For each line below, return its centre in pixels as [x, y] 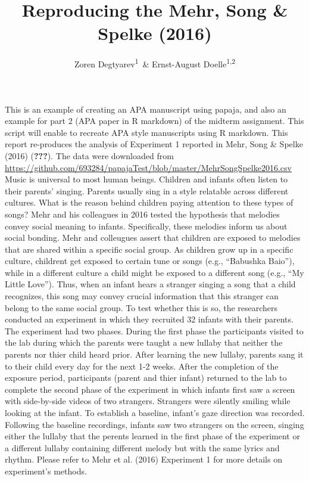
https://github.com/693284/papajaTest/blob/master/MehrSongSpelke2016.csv [148, 167]
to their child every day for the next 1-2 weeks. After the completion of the [142, 366]
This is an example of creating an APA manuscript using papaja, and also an [146, 109]
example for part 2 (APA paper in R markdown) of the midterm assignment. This [154, 121]
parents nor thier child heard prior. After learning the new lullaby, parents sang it [154, 354]
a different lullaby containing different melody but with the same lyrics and [142, 447]
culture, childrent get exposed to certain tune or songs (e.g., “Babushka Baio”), [150, 261]
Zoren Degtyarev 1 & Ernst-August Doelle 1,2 [155, 63]
